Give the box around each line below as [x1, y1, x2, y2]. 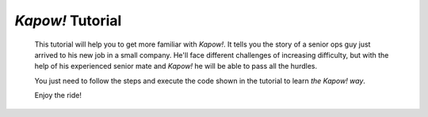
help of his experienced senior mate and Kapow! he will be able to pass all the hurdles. [34, 62, 317, 71]
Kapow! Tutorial [14, 12, 122, 29]
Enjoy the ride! [34, 91, 82, 100]
